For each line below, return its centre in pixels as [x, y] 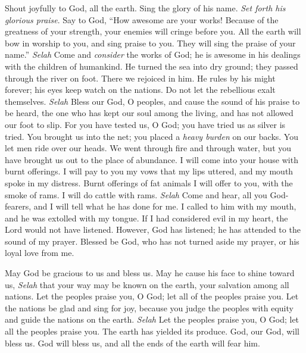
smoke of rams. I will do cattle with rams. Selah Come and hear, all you [136, 194]
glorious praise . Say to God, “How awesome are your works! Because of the [142, 19]
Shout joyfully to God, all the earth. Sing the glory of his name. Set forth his [145, 8]
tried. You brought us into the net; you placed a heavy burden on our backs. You [152, 136]
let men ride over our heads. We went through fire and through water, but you [148, 148]
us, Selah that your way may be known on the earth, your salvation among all [147, 284]
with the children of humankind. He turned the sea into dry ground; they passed [152, 66]
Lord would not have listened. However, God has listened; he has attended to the [153, 229]
